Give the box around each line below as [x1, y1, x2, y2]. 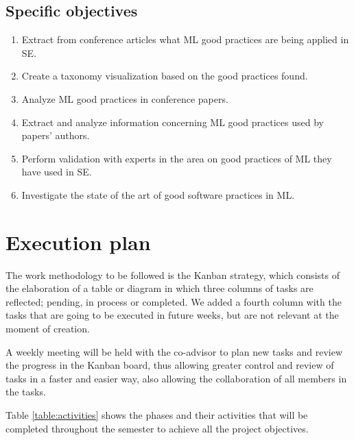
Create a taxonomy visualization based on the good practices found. [21, 69, 308, 83]
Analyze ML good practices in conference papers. [21, 91, 228, 106]
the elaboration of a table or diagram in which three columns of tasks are [5, 281, 314, 295]
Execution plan [5, 228, 151, 256]
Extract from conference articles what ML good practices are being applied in [21, 32, 349, 47]
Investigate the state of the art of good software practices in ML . [21, 187, 295, 201]
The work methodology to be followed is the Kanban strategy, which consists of [5, 267, 340, 282]
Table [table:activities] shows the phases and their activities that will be [5, 408, 308, 422]
